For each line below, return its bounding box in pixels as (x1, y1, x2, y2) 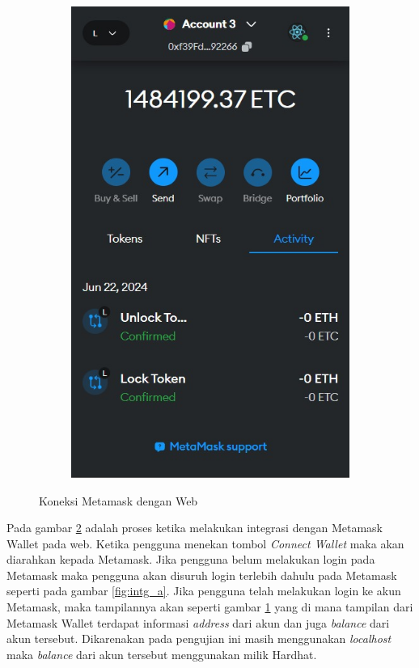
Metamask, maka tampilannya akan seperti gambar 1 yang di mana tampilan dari (6, 598, 413, 615)
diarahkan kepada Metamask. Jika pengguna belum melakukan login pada (6, 551, 375, 568)
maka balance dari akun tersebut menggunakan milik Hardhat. (6, 645, 317, 662)
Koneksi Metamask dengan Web (39, 492, 198, 509)
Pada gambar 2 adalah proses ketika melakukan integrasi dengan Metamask (6, 519, 383, 536)
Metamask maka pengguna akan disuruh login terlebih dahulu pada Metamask (6, 566, 397, 583)
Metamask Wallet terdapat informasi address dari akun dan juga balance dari (6, 614, 390, 631)
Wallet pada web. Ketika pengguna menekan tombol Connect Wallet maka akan (6, 535, 404, 552)
